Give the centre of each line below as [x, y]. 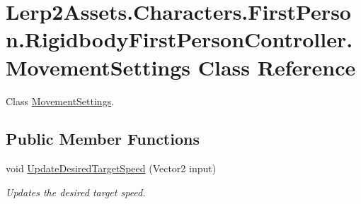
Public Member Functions [103, 139]
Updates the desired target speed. [76, 192]
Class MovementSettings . [60, 101]
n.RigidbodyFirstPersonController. [179, 39]
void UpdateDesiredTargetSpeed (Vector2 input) [111, 168]
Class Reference [277, 67]
